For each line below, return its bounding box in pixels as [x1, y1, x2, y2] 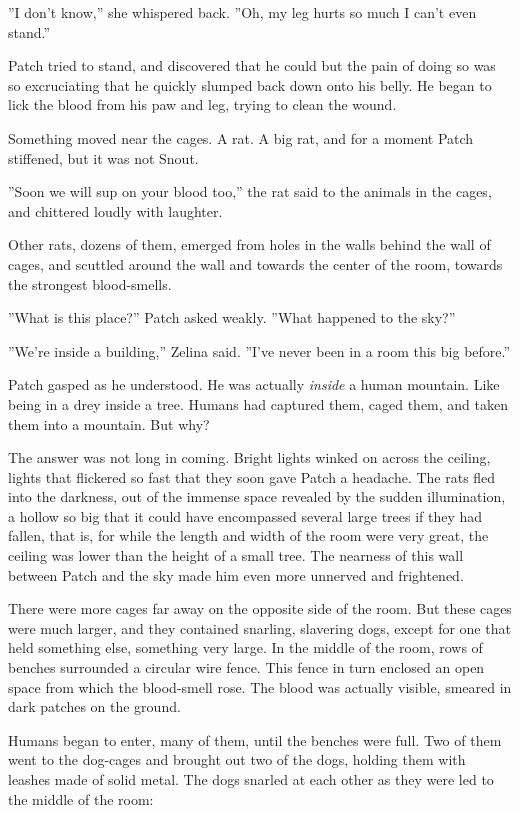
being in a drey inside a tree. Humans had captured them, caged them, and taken [8, 393, 508, 414]
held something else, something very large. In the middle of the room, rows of [8, 637, 483, 658]
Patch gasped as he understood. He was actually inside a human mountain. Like [8, 374, 500, 395]
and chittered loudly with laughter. [8, 200, 223, 221]
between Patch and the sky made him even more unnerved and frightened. [8, 564, 464, 585]
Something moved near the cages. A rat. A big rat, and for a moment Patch [8, 127, 474, 148]
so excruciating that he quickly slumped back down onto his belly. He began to [8, 74, 492, 95]
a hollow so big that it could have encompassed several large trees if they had [8, 505, 483, 526]
